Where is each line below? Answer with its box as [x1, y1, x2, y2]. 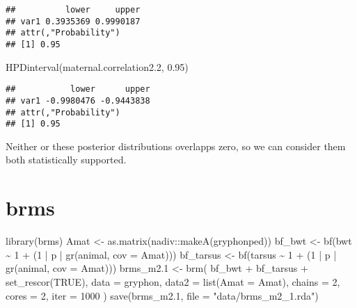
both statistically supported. [6, 152, 127, 167]
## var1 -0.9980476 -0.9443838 [6, 95, 150, 106]
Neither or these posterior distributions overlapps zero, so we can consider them [6, 138, 346, 153]
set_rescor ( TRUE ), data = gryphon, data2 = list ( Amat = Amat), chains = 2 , [6, 274, 340, 289]
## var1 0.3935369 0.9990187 [6, 16, 141, 26]
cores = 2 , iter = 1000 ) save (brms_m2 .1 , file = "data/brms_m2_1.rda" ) [6, 288, 319, 302]
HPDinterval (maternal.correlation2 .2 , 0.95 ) [6, 59, 189, 74]
